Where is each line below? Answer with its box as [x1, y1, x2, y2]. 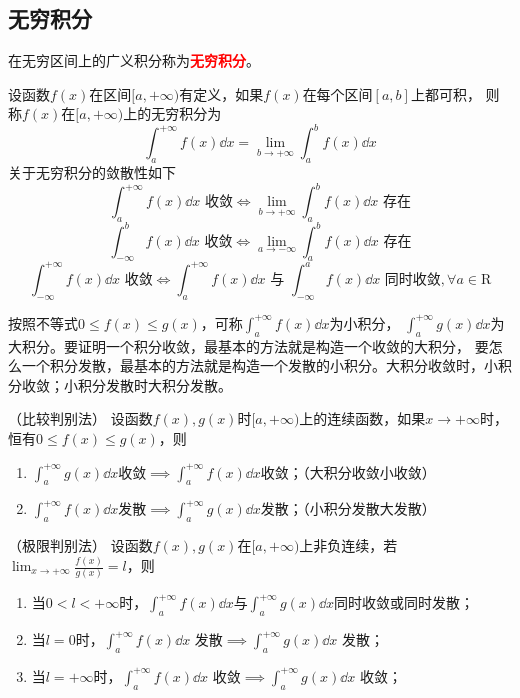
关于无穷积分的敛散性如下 [8, 162, 176, 183]
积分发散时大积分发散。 [77, 374, 232, 395]
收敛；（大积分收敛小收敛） [260, 461, 436, 482]
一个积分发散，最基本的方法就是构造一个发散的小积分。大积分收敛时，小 [21, 355, 498, 376]
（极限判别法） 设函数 [8, 535, 153, 556]
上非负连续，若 [299, 535, 398, 556]
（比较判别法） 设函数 [8, 408, 153, 429]
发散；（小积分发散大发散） [260, 498, 436, 519]
